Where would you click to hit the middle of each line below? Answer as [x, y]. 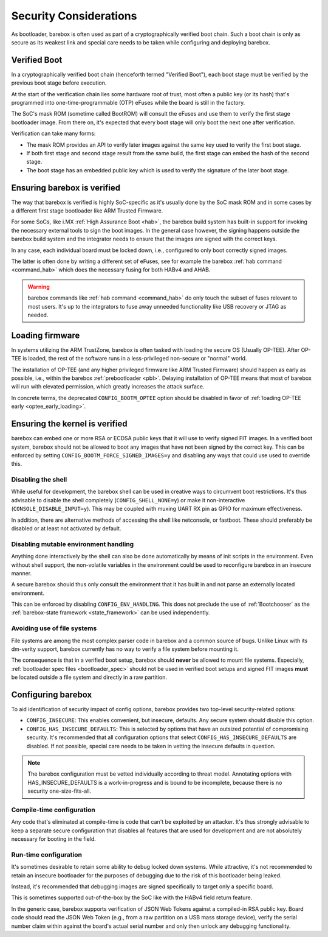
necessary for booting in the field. [54, 839]
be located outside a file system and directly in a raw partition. [89, 677]
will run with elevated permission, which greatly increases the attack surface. [108, 387]
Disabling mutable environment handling [73, 544]
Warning [39, 287]
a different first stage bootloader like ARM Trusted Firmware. [87, 211]
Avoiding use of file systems [54, 628]
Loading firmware [46, 335]
